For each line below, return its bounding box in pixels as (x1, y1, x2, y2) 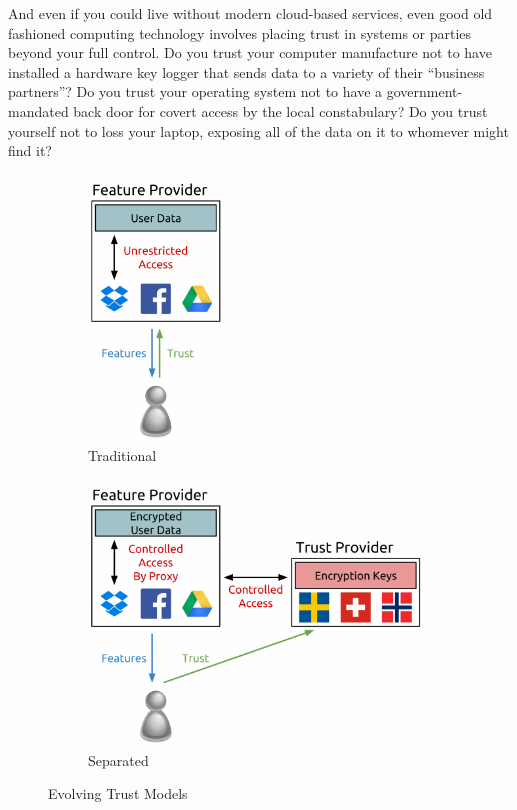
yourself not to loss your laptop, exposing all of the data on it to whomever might (8, 120, 509, 141)
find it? (8, 140, 52, 161)
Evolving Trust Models (48, 783, 188, 804)
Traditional (88, 445, 157, 465)
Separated (88, 749, 149, 770)
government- (386, 81, 463, 102)
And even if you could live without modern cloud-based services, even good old (8, 3, 493, 23)
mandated (8, 100, 69, 121)
